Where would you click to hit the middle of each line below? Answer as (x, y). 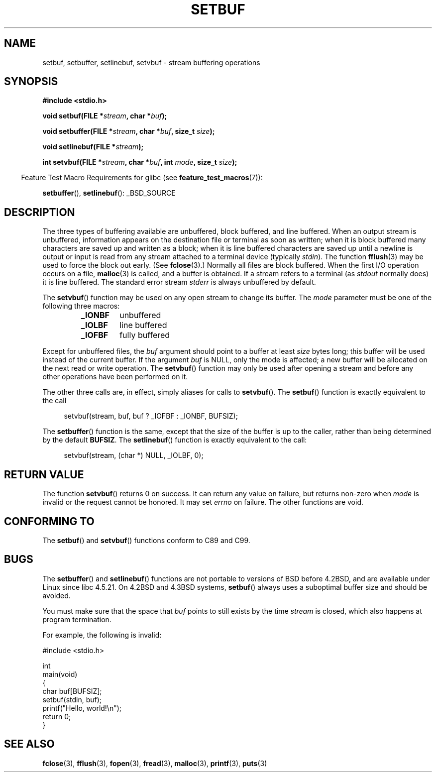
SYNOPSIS (31, 82)
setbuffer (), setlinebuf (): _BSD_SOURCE (109, 193)
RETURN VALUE (44, 474)
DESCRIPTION (40, 212)
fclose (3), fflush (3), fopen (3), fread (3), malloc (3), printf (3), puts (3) (155, 763)
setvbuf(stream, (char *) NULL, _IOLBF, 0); (134, 455)
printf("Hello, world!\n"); (82, 708)
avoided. (56, 595)
